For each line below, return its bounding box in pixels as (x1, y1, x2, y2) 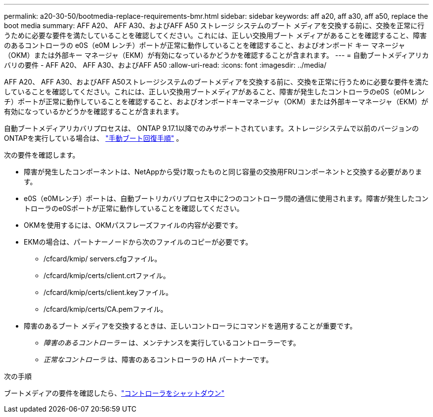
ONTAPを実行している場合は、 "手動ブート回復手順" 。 (4, 134, 183, 142)
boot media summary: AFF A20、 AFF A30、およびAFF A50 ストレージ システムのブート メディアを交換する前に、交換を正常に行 (4, 21, 425, 30)
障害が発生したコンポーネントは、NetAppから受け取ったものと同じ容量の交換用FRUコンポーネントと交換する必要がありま (24, 167, 422, 176)
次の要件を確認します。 (4, 151, 80, 159)
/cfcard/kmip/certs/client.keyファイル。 (43, 288, 173, 296)
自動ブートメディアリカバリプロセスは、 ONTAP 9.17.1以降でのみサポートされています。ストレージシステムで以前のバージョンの (4, 124, 419, 132)
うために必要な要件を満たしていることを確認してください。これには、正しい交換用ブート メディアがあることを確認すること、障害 (4, 31, 427, 40)
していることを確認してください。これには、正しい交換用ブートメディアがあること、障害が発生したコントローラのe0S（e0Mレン (4, 87, 425, 96)
